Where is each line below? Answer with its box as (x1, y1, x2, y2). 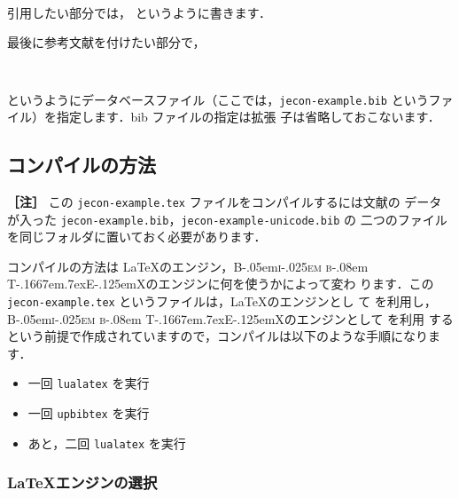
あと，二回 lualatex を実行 (27, 433, 186, 452)
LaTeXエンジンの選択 (7, 471, 158, 494)
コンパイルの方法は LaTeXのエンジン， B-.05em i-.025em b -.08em (7, 257, 369, 275)
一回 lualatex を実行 (27, 374, 150, 392)
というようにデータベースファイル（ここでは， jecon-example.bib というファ (7, 90, 454, 108)
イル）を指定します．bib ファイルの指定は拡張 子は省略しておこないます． (7, 107, 440, 126)
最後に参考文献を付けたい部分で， (7, 33, 206, 51)
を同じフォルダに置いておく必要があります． (7, 227, 267, 246)
